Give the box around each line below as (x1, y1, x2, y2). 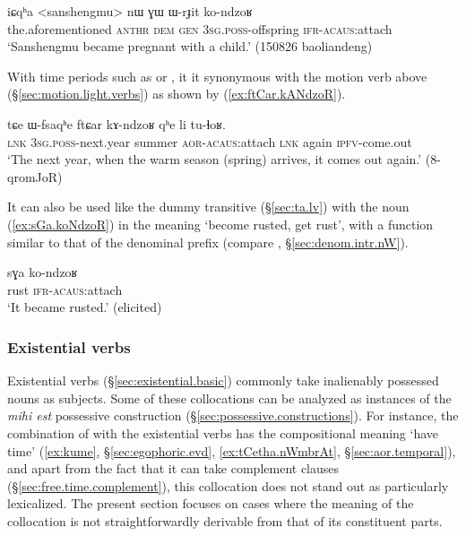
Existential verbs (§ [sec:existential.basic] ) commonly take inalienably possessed (7, 371, 439, 390)
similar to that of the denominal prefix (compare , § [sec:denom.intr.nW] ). (7, 232, 409, 251)
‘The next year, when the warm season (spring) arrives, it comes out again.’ (7, 150, 422, 169)
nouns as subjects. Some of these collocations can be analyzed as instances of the (7, 388, 452, 407)
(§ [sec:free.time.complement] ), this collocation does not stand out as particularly (7, 476, 449, 495)
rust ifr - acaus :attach (7, 280, 123, 298)
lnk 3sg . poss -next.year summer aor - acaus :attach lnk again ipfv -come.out (7, 132, 412, 151)
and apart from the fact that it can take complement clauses (7, 459, 340, 478)
